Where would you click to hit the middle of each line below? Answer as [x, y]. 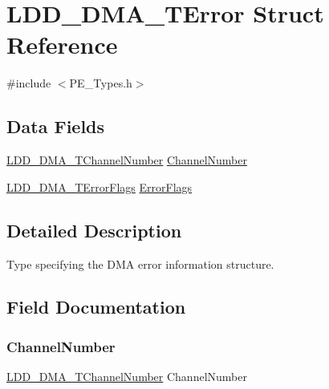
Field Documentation [96, 307]
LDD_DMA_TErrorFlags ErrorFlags [100, 186]
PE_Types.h [101, 83]
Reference [62, 45]
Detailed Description [94, 230]
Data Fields [56, 126]
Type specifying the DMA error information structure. [140, 263]
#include [29, 83]
